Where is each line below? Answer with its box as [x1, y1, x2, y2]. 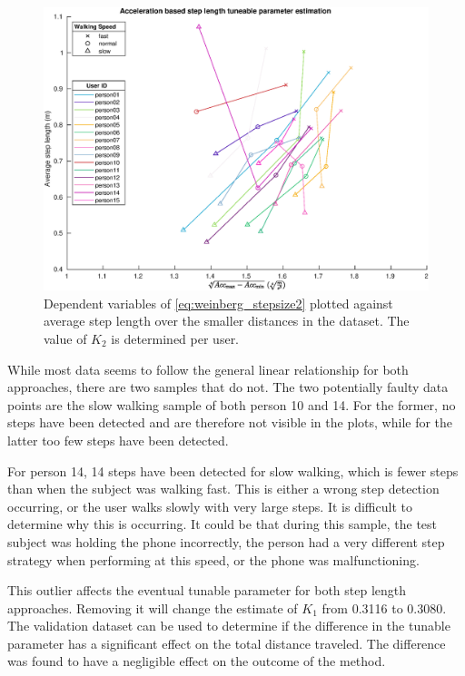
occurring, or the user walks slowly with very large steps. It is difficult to [7, 496, 412, 515]
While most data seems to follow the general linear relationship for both [7, 359, 409, 378]
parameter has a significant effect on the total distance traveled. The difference [7, 633, 446, 652]
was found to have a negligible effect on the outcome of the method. [7, 652, 386, 671]
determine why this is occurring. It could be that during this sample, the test [7, 514, 438, 534]
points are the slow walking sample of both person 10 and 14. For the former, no [7, 395, 456, 414]
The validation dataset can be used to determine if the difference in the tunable [7, 616, 450, 635]
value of [44, 328, 87, 348]
